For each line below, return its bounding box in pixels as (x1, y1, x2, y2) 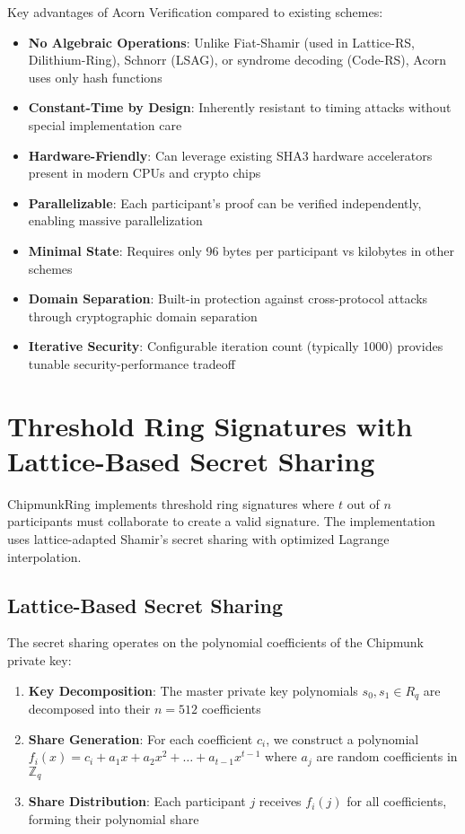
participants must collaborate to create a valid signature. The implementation (7, 512, 435, 531)
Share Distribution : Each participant (28, 792, 246, 811)
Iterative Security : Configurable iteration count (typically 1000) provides (28, 337, 443, 356)
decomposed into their (28, 699, 151, 718)
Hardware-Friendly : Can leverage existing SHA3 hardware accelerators (28, 145, 433, 164)
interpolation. (7, 547, 82, 566)
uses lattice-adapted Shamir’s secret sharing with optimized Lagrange (7, 530, 390, 548)
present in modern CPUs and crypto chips (28, 163, 261, 182)
